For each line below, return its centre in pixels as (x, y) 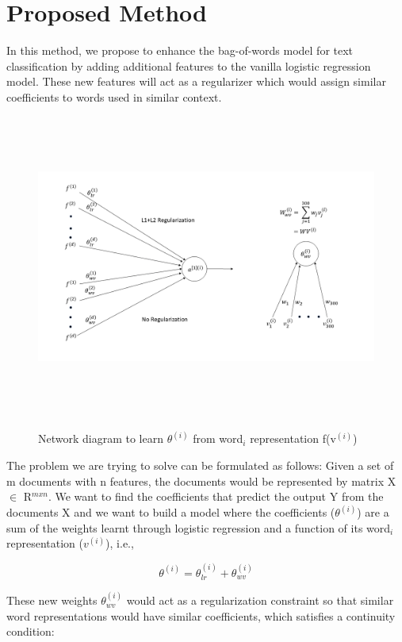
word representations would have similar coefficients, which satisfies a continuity (201, 615)
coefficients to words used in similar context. (114, 96)
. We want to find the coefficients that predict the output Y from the (216, 496)
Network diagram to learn (101, 438)
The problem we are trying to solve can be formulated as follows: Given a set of (200, 465)
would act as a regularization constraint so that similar (260, 600)
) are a (373, 512)
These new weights (52, 600)
